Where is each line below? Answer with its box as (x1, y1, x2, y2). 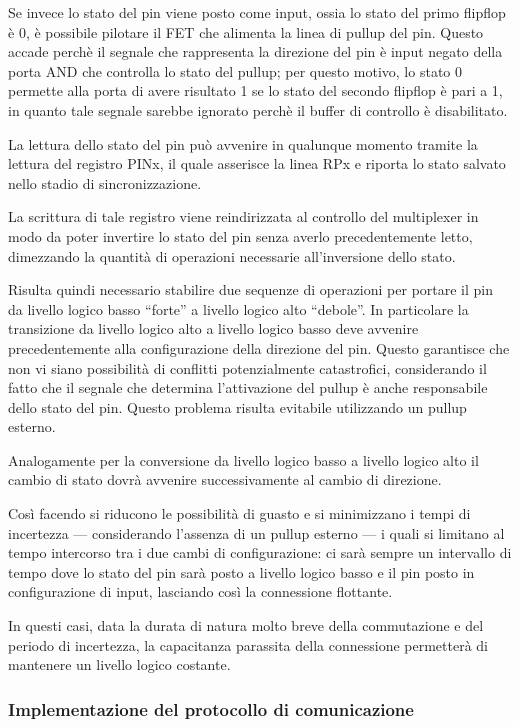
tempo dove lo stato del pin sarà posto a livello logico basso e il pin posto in (8, 561, 475, 582)
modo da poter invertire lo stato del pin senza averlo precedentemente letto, (8, 225, 473, 246)
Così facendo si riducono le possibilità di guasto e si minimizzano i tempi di (8, 503, 471, 524)
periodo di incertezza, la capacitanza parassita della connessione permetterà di (8, 634, 488, 655)
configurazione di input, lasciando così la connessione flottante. (8, 581, 393, 602)
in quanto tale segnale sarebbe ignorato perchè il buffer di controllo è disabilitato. (8, 99, 508, 120)
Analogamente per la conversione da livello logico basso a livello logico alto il (8, 449, 479, 470)
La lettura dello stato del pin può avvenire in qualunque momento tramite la (8, 133, 478, 154)
